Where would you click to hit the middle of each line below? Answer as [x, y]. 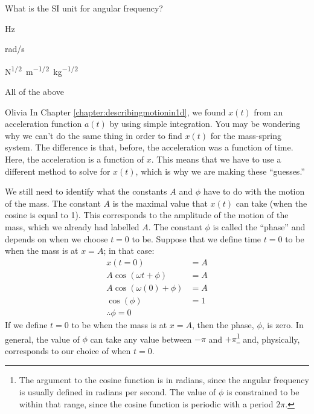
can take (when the [271, 203]
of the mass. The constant [53, 203]
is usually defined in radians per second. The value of [117, 391]
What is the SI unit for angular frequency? [84, 8]
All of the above [34, 92]
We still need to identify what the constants [86, 191]
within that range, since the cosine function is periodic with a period [146, 403]
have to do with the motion [254, 191]
